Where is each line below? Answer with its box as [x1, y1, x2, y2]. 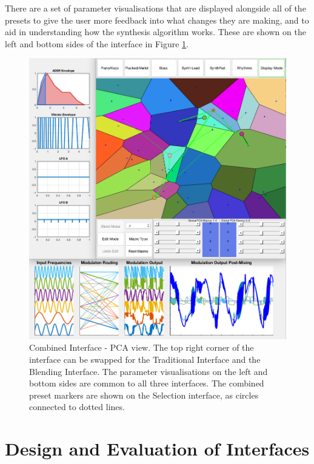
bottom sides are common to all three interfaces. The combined [29, 377, 264, 389]
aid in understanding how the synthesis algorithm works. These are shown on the [5, 25, 306, 38]
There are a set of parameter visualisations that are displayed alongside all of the [5, 2, 306, 14]
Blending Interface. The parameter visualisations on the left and [29, 365, 268, 377]
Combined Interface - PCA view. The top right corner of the [29, 341, 254, 354]
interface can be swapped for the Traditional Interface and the [29, 353, 261, 365]
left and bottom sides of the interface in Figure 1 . [5, 37, 189, 50]
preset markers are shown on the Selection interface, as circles [29, 388, 259, 401]
